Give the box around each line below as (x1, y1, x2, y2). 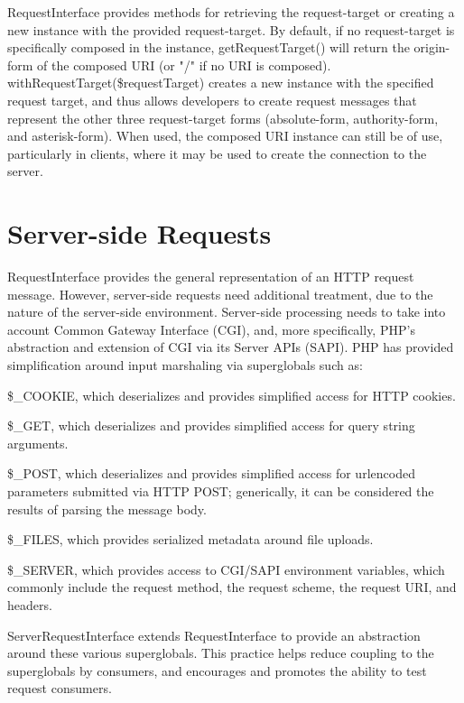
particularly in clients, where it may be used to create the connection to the (7, 143, 427, 162)
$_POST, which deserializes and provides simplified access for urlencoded (7, 464, 415, 483)
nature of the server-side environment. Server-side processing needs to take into (7, 302, 446, 321)
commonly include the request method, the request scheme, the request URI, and (7, 578, 457, 597)
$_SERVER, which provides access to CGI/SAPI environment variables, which (7, 560, 445, 578)
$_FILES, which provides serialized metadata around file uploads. (7, 530, 374, 549)
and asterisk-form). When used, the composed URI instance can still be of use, (7, 126, 443, 145)
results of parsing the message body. (7, 499, 207, 518)
